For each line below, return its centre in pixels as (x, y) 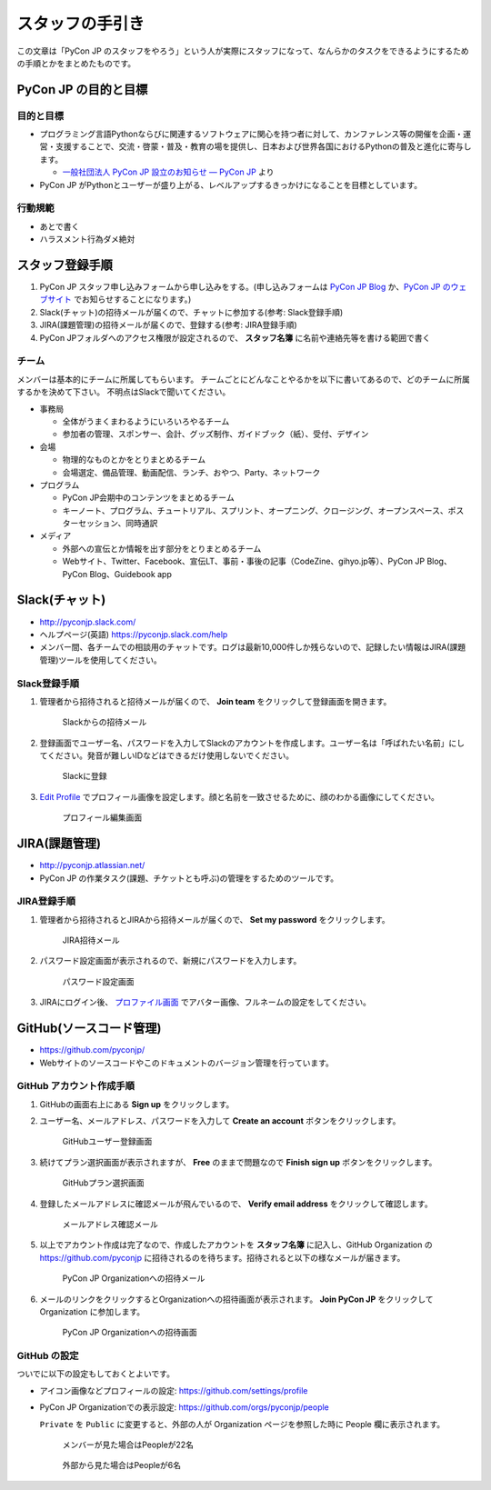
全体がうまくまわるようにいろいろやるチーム (146, 421)
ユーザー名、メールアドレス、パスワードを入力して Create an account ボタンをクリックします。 (220, 1121)
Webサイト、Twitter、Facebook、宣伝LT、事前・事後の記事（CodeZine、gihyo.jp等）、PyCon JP (244, 561)
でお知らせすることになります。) (132, 299)
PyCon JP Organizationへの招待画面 (130, 1333)
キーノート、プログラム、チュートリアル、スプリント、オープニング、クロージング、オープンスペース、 (256, 510)
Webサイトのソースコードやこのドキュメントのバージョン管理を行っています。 (186, 1063)
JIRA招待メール (91, 940)
